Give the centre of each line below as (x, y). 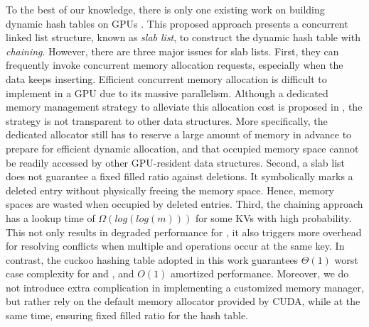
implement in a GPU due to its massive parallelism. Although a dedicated (167, 93)
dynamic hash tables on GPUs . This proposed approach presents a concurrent (177, 23)
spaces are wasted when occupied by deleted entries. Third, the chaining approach (184, 204)
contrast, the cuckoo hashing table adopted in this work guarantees (152, 259)
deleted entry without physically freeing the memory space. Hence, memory (170, 190)
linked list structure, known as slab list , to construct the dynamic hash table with (183, 37)
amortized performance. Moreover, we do (260, 273)
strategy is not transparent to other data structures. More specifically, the (167, 120)
